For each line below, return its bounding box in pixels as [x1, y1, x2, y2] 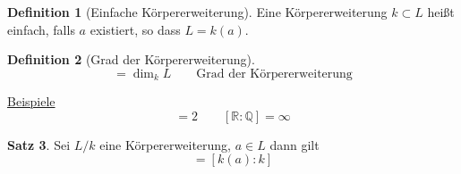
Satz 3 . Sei [7, 135, 71, 153]
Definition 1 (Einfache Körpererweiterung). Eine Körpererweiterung [7, 3, 388, 21]
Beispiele [7, 92, 55, 111]
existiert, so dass [90, 20, 181, 38]
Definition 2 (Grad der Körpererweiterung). [7, 50, 255, 69]
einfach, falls [7, 20, 75, 38]
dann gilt [269, 135, 320, 153]
